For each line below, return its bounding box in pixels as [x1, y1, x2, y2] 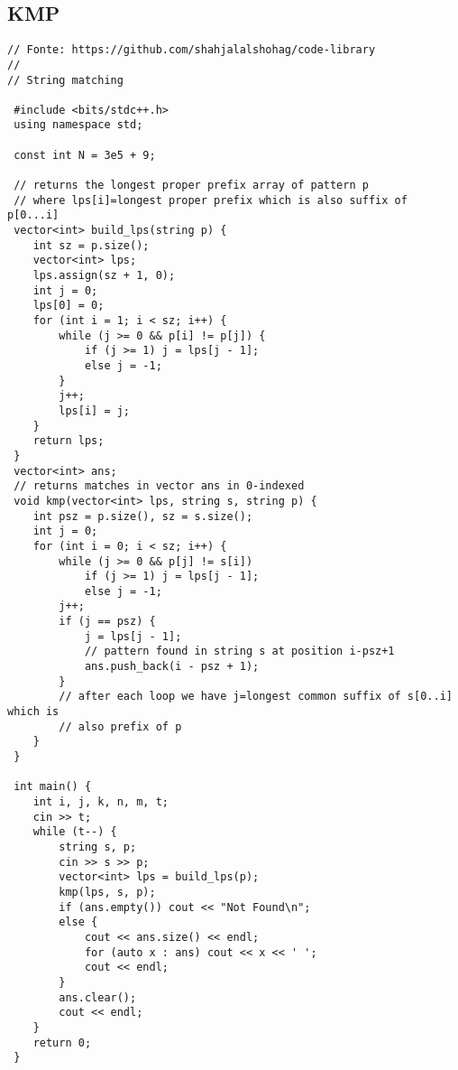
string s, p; [59, 840, 137, 853]
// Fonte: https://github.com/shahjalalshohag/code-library [7, 43, 376, 57]
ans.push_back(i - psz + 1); [84, 660, 260, 674]
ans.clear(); [59, 991, 137, 1004]
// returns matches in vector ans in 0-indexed [14, 479, 305, 493]
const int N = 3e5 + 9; [14, 148, 156, 162]
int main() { [14, 780, 92, 794]
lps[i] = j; [59, 404, 131, 417]
